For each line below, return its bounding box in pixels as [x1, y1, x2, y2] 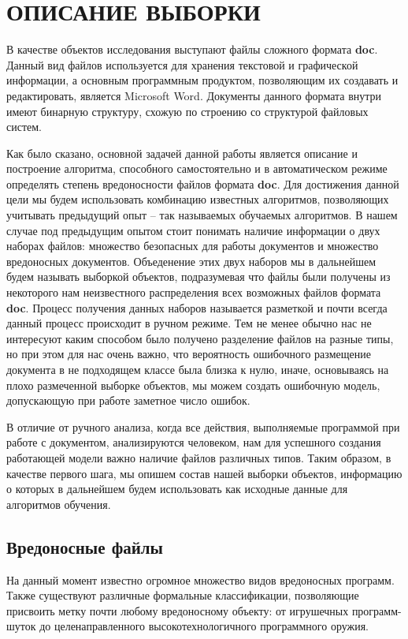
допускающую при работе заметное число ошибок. [6, 392, 250, 409]
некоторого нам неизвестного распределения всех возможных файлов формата [6, 284, 381, 301]
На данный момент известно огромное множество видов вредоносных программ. [6, 571, 395, 588]
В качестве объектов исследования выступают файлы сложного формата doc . [6, 41, 378, 58]
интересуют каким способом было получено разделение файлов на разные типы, [6, 330, 394, 346]
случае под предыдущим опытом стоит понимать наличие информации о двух [6, 222, 380, 238]
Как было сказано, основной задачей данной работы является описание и [6, 144, 358, 161]
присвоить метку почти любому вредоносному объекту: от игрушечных [6, 602, 349, 618]
